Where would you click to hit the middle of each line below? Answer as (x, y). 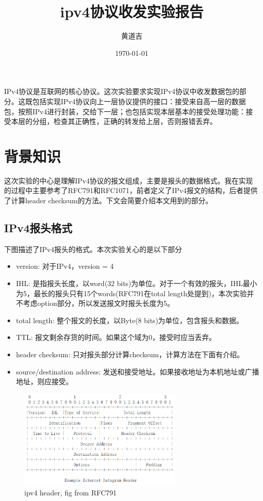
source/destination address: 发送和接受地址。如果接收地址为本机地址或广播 (138, 371)
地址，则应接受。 (44, 381)
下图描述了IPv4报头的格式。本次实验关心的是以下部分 (93, 249)
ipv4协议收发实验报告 (132, 11)
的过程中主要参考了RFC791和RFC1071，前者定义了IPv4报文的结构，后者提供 (131, 190)
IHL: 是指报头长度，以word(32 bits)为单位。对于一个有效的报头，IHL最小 (137, 283)
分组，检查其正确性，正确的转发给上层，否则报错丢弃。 (124, 121)
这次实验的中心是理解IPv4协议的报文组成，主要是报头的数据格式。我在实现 (128, 180)
